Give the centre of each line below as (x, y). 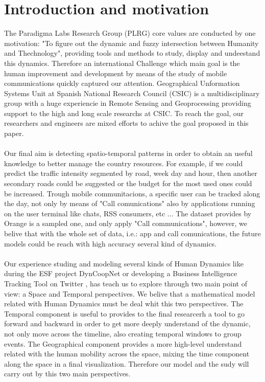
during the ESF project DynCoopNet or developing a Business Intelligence (121, 273)
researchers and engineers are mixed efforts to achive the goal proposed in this (126, 123)
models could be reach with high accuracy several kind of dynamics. (111, 243)
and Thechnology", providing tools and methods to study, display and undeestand (132, 53)
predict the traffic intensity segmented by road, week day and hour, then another (131, 173)
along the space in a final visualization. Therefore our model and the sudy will (127, 363)
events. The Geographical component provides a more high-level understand (123, 343)
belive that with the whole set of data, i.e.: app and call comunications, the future (132, 233)
